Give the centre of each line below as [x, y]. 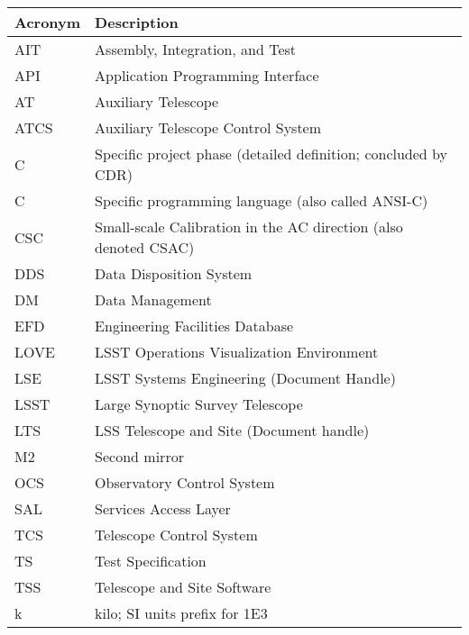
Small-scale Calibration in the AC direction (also [249, 227]
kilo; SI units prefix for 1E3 [181, 613]
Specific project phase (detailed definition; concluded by [271, 154]
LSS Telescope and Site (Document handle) [232, 430]
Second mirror [139, 456]
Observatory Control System [185, 482]
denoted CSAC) [145, 247]
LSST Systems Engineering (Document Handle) [245, 378]
